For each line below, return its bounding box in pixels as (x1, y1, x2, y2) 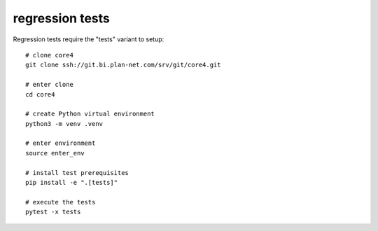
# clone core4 (25, 51, 73, 59)
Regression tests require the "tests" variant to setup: (13, 35, 164, 43)
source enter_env (25, 149, 85, 157)
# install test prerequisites (25, 169, 129, 176)
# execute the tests (25, 198, 96, 206)
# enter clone (25, 80, 73, 89)
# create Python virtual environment (25, 110, 155, 118)
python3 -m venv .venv (25, 120, 104, 127)
